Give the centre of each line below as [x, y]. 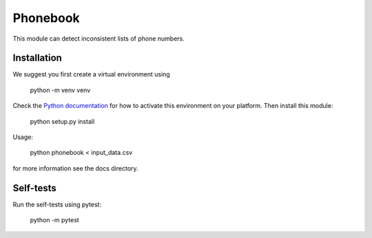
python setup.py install [62, 121]
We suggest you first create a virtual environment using [91, 74]
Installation [37, 58]
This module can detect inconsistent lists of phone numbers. [99, 39]
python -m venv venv [60, 90]
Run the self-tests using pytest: [57, 204]
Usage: [23, 137]
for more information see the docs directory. [75, 168]
